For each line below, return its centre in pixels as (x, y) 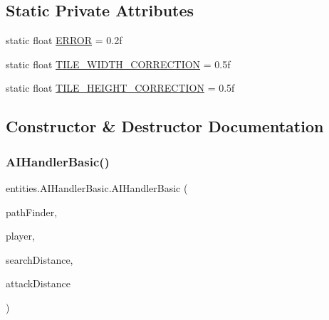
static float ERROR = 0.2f (64, 40)
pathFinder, (32, 212)
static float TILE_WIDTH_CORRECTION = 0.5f (118, 64)
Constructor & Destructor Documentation (165, 126)
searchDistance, (40, 259)
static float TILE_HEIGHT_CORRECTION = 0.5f (120, 88)
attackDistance (38, 283)
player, (20, 236)
